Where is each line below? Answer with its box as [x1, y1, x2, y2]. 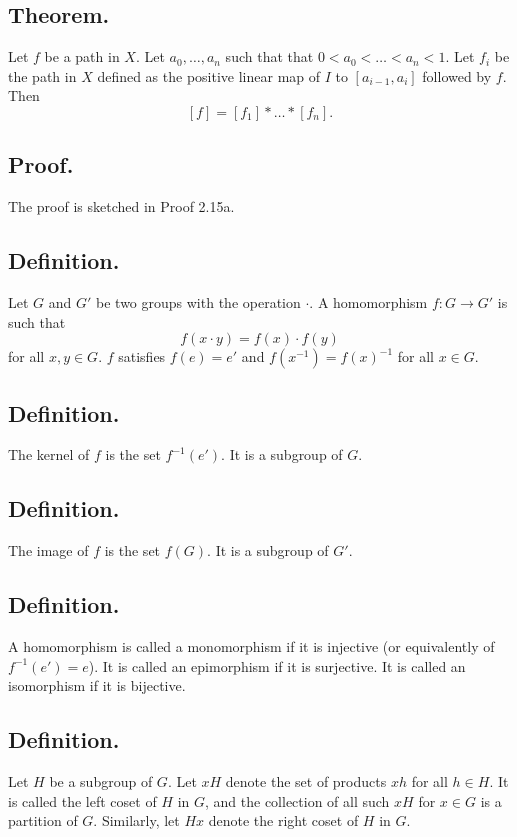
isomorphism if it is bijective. [8, 675, 186, 696]
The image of [8, 540, 89, 561]
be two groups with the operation [96, 291, 301, 312]
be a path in [44, 46, 120, 67]
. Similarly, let [93, 810, 180, 831]
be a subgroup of [49, 770, 153, 791]
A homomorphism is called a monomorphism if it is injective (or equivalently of [8, 635, 495, 656]
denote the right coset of [208, 810, 359, 831]
